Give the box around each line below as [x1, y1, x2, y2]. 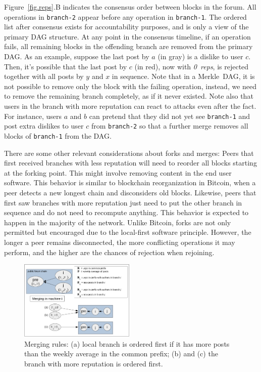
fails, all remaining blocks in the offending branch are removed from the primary [4, 41, 253, 52]
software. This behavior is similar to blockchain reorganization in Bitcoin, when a [4, 177, 256, 188]
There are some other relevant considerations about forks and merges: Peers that [4, 147, 254, 158]
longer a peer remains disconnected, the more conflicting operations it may [4, 236, 235, 247]
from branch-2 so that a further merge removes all [91, 120, 248, 131]
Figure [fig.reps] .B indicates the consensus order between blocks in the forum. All [4, 2, 256, 12]
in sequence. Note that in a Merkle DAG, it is [112, 71, 255, 81]
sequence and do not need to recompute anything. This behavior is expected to [4, 207, 249, 218]
